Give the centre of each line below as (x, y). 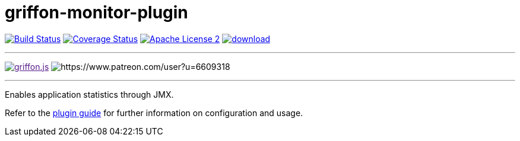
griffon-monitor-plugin (96, 12)
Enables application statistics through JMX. (89, 94)
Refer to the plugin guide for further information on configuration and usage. (154, 113)
